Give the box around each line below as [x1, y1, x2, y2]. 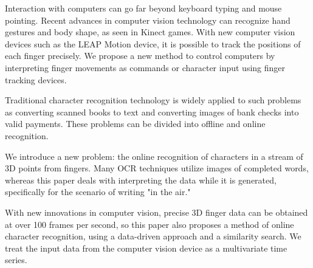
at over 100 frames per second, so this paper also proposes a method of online [5, 218, 294, 230]
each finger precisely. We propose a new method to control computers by [5, 49, 275, 62]
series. [5, 253, 27, 266]
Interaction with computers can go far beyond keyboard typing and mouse [5, 2, 282, 14]
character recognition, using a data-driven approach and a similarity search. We [5, 230, 301, 242]
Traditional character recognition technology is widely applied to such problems [5, 94, 301, 106]
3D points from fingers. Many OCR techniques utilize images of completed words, [5, 162, 309, 174]
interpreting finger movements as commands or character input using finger [5, 61, 286, 74]
